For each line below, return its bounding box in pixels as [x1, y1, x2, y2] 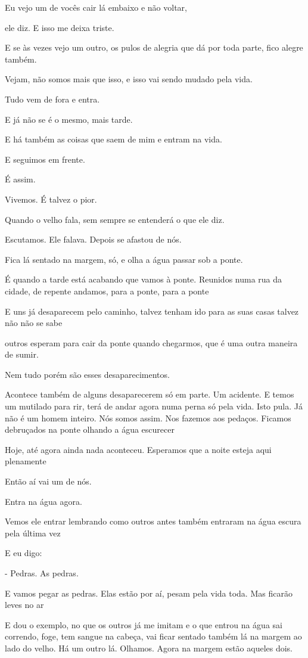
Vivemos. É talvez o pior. [5, 193, 97, 205]
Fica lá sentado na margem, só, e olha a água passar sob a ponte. [5, 253, 243, 265]
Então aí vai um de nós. [5, 475, 92, 488]
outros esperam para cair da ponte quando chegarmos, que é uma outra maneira [5, 336, 298, 349]
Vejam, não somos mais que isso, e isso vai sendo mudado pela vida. [5, 73, 253, 85]
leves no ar [5, 598, 44, 611]
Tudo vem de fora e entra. [5, 92, 100, 105]
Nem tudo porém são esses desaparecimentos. [5, 368, 170, 380]
